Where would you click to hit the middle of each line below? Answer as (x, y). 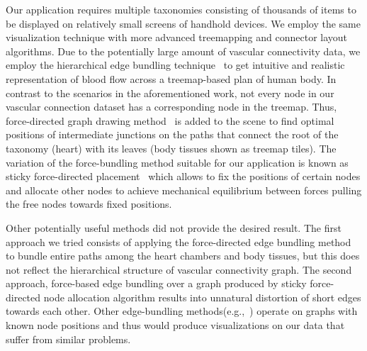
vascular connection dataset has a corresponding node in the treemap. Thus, (171, 107)
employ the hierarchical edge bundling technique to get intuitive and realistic (175, 65)
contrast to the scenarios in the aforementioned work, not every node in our (170, 93)
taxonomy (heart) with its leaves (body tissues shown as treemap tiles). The (171, 148)
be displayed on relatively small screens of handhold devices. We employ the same (183, 23)
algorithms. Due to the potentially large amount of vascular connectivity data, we (183, 51)
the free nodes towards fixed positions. (89, 204)
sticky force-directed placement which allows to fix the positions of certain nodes (183, 176)
